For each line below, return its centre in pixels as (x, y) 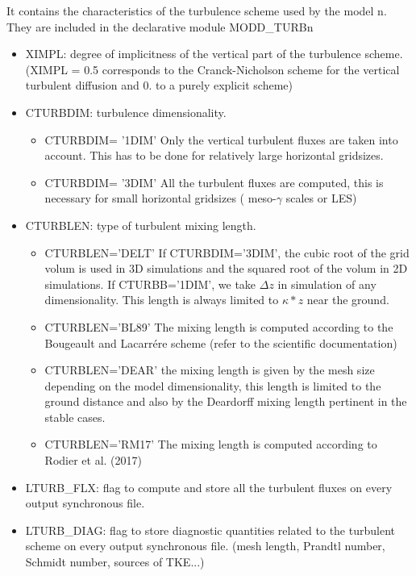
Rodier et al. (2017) (93, 460)
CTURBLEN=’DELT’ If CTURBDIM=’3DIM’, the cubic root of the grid (227, 252)
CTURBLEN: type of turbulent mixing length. (141, 225)
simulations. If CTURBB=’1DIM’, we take (150, 284)
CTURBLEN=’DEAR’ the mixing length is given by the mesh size (210, 370)
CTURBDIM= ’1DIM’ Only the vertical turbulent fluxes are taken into (221, 139)
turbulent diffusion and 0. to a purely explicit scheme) (159, 85)
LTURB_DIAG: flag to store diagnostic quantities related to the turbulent (210, 530)
